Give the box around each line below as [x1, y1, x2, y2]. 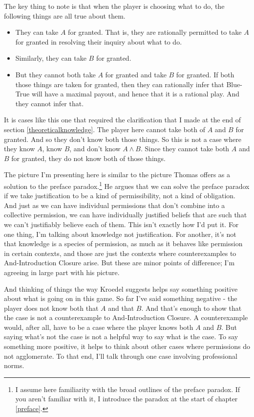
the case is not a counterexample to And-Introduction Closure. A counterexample [4, 312, 248, 323]
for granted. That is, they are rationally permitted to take [68, 27, 242, 37]
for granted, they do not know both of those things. [11, 153, 166, 163]
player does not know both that [4, 302, 99, 313]
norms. [4, 360, 24, 371]
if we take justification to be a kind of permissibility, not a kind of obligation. [4, 190, 235, 201]
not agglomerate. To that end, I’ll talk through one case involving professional [4, 350, 237, 361]
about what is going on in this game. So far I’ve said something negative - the [4, 293, 237, 303]
